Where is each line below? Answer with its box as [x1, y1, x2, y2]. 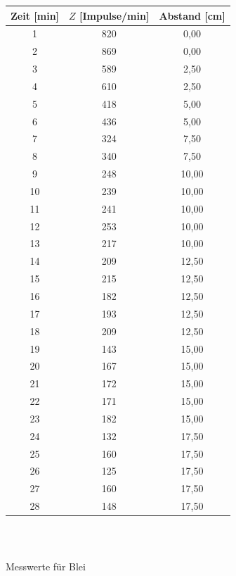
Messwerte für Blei [6, 558, 86, 573]
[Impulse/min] [79, 8, 150, 23]
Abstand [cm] [159, 8, 225, 23]
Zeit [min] [11, 8, 60, 23]
